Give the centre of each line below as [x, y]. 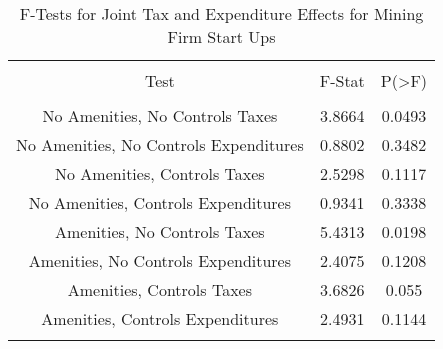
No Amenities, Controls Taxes [160, 173]
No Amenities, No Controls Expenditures [160, 144]
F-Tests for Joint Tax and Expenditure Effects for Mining [221, 13]
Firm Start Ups [221, 36]
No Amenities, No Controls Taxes [160, 115]
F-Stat [342, 80]
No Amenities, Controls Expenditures [160, 202]
